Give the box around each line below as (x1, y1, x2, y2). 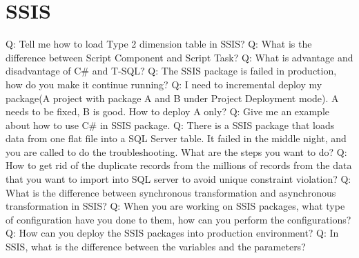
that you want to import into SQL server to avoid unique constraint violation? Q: (6, 172, 351, 186)
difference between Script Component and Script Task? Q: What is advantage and (6, 50, 353, 64)
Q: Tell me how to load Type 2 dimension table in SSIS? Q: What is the (6, 37, 312, 51)
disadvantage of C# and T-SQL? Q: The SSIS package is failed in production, (6, 63, 337, 78)
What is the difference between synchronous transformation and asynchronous (6, 185, 336, 199)
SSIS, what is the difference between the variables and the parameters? (6, 239, 306, 254)
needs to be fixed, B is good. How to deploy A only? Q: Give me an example (6, 104, 330, 119)
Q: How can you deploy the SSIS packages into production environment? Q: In (6, 226, 339, 240)
